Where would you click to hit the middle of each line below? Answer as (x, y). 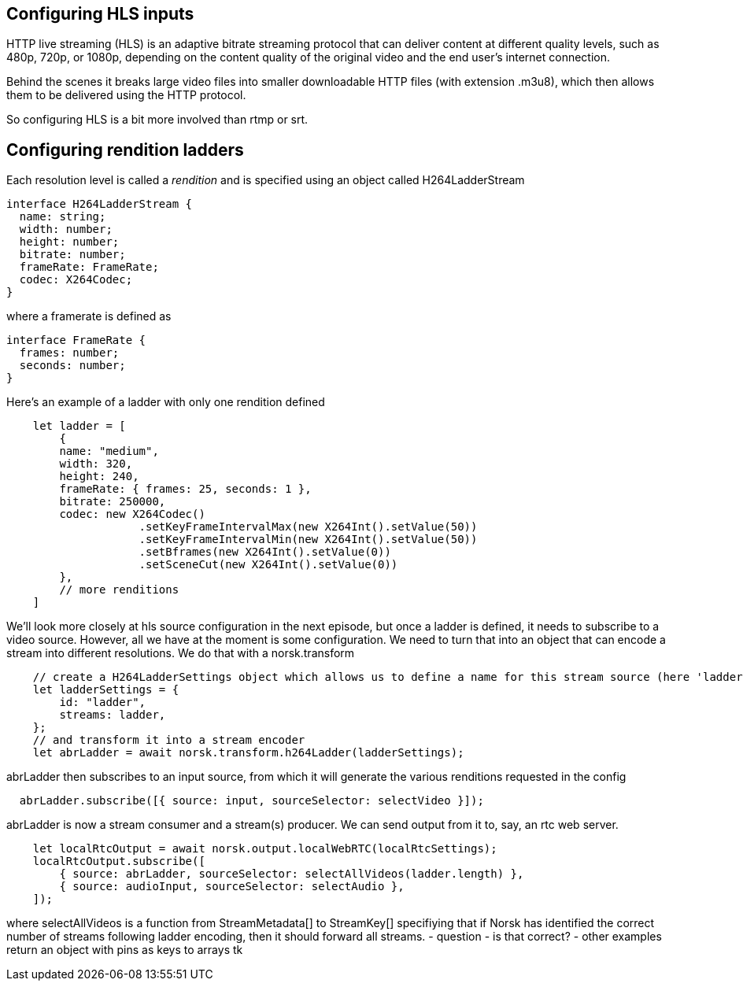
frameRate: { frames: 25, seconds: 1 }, (185, 489)
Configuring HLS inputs (100, 14)
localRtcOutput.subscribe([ (119, 861)
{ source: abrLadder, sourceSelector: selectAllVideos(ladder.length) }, (292, 874)
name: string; (63, 217)
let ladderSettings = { (106, 690)
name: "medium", (109, 451)
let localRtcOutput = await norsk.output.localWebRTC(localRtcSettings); (265, 849)
